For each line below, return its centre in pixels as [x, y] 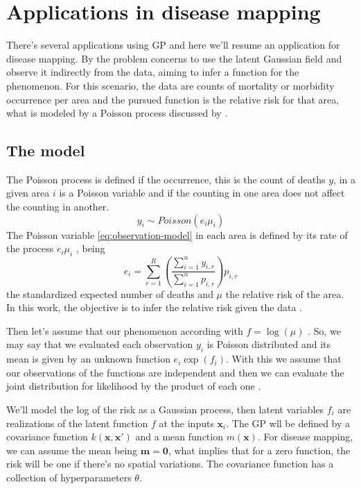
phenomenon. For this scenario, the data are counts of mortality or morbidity [170, 85]
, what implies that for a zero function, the [259, 450]
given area [28, 193]
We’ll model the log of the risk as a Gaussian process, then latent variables [165, 409]
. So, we [325, 330]
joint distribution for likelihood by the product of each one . [134, 386]
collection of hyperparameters [69, 477]
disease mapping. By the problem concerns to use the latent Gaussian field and [174, 58]
